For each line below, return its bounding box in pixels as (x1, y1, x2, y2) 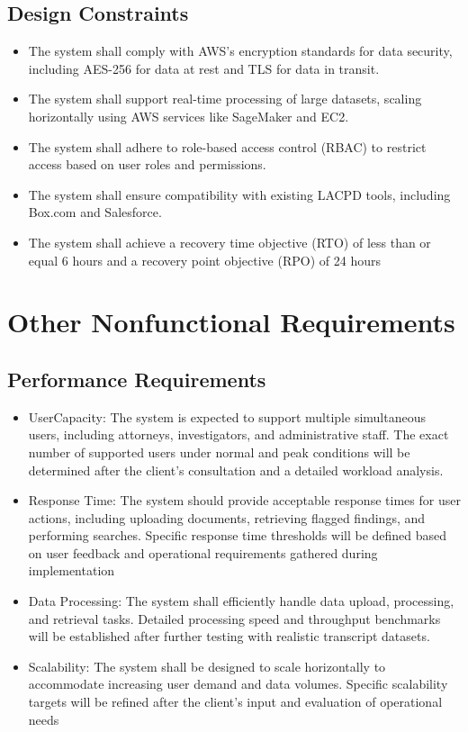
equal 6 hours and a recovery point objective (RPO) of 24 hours (28, 250, 381, 269)
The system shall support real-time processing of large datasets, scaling (28, 89, 422, 108)
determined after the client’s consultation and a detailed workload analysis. (28, 460, 444, 479)
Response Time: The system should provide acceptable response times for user (28, 491, 461, 510)
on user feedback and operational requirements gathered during (28, 543, 378, 562)
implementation (28, 561, 115, 580)
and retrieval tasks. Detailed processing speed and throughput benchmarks (28, 609, 441, 628)
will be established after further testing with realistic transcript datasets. (28, 627, 430, 646)
